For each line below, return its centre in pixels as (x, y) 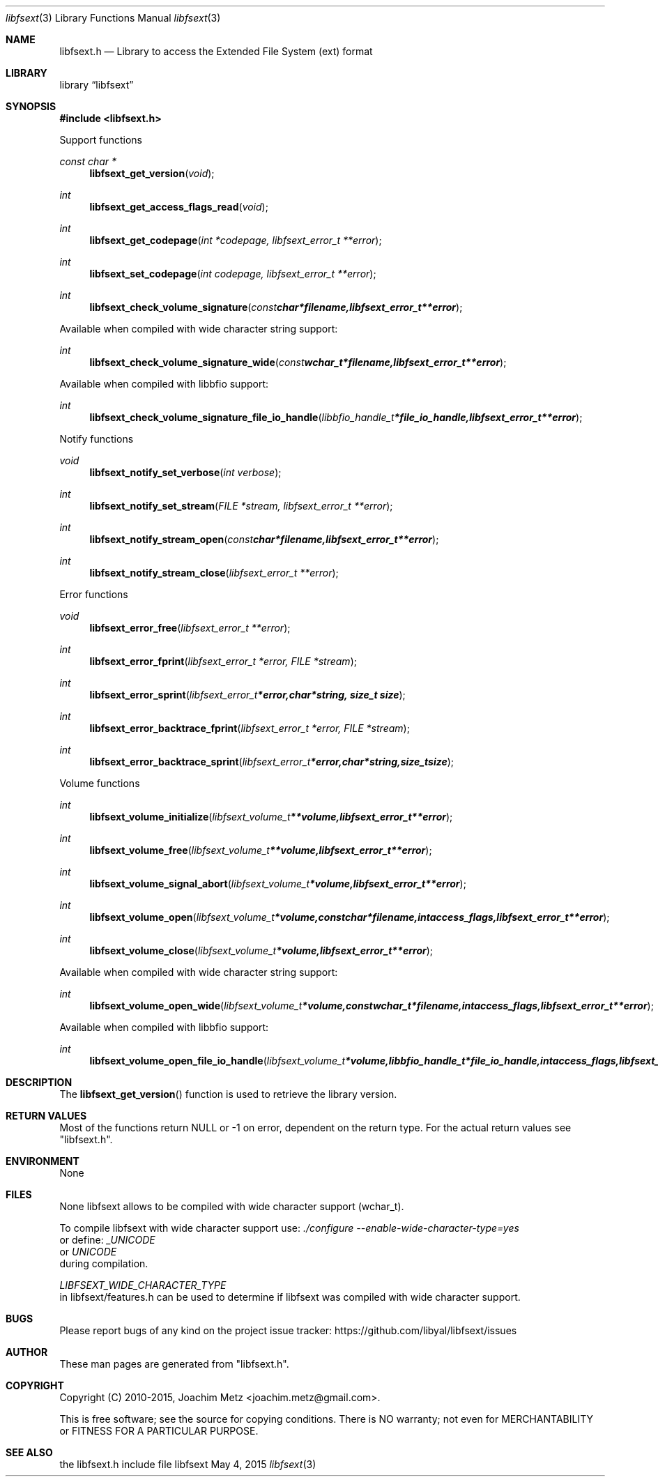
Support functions (101, 140)
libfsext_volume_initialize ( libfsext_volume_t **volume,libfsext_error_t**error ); (271, 817)
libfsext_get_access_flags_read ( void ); (179, 207)
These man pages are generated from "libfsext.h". (174, 1364)
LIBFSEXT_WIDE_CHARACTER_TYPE (143, 1285)
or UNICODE (88, 1252)
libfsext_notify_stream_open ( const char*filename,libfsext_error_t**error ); (264, 539)
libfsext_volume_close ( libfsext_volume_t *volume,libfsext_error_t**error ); (261, 950)
